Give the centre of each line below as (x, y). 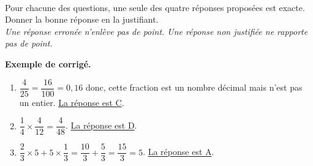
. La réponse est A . (179, 152)
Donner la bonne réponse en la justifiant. (82, 19)
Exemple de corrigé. (48, 63)
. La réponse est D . (101, 125)
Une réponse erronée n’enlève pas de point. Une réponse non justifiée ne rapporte (156, 31)
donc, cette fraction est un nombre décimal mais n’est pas (194, 87)
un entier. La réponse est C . (72, 102)
